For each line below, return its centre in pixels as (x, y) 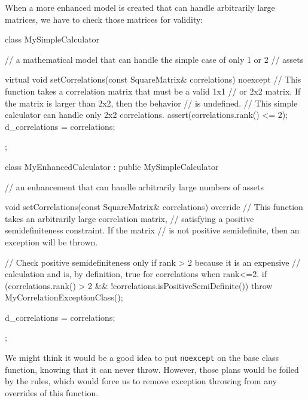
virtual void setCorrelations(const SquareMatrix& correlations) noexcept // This (153, 79)
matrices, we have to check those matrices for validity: (104, 19)
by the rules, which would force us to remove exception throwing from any (141, 381)
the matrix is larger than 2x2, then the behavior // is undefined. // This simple (151, 103)
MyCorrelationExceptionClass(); (64, 297)
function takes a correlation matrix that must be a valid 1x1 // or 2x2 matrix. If (153, 91)
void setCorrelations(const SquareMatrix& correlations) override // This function (154, 207)
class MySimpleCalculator (52, 39)
